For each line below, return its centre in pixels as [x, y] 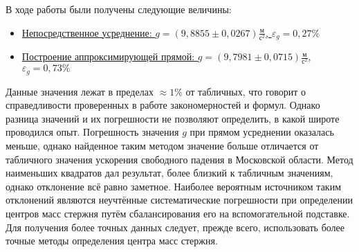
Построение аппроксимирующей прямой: [108, 56]
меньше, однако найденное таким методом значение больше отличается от [162, 146]
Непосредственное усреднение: [87, 32]
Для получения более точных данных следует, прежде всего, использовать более [175, 227]
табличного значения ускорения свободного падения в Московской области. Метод [179, 159]
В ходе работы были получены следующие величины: [119, 9]
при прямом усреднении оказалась [262, 132]
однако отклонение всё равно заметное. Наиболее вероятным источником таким [174, 186]
